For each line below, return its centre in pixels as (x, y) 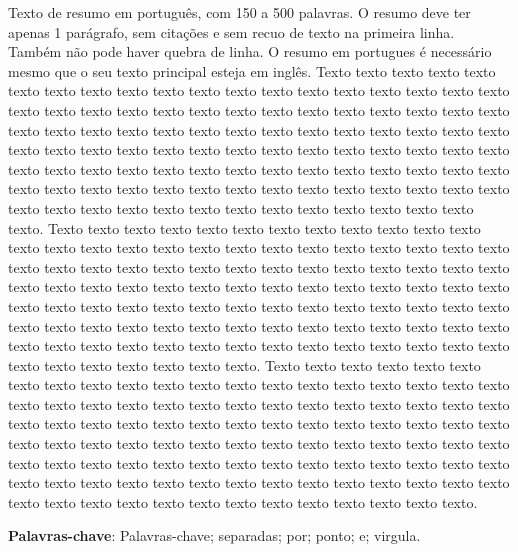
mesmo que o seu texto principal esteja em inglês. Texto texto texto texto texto (252, 70)
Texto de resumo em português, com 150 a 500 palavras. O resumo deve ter (239, 12)
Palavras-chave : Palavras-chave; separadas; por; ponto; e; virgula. (214, 535)
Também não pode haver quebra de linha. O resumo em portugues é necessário (250, 51)
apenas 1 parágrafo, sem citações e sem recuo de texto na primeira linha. (231, 31)
